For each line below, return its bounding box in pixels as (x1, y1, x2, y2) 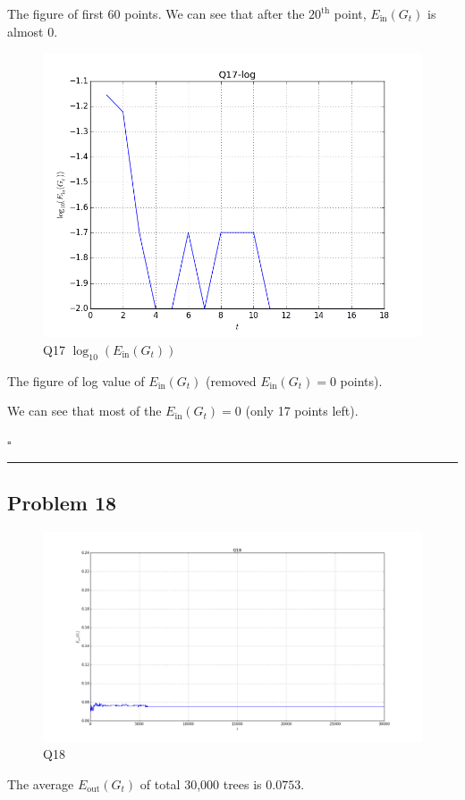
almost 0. (7, 21, 58, 40)
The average (7, 774, 74, 793)
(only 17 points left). (245, 401, 359, 420)
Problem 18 (7, 488, 117, 516)
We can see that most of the (7, 401, 162, 420)
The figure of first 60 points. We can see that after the (7, 4, 305, 22)
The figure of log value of (7, 371, 145, 390)
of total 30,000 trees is (139, 774, 262, 793)
